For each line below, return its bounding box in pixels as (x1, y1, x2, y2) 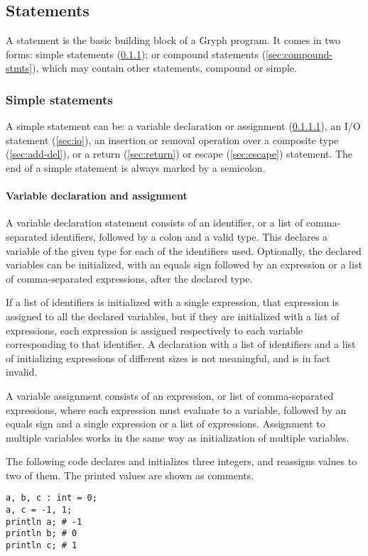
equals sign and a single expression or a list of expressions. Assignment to (6, 416, 325, 431)
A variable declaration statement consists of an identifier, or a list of (6, 215, 303, 230)
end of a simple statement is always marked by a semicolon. (6, 160, 266, 175)
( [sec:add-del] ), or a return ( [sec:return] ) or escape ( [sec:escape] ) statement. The (6, 146, 352, 161)
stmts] (6, 60, 33, 75)
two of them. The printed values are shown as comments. (6, 467, 254, 482)
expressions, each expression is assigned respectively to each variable (6, 322, 303, 337)
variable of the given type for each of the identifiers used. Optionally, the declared (6, 243, 362, 258)
